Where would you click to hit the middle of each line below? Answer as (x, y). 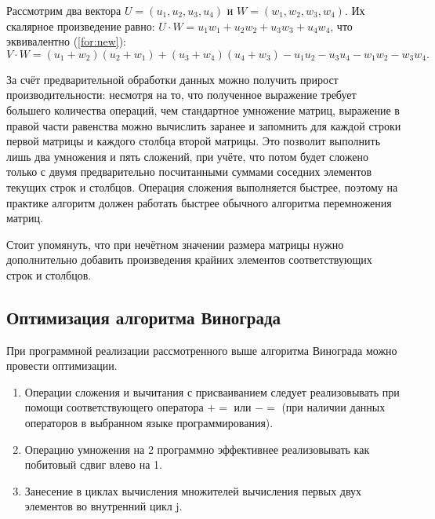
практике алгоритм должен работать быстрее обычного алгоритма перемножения (199, 202)
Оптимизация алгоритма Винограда (144, 317)
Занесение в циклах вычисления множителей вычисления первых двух (193, 490)
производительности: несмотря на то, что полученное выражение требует (181, 95)
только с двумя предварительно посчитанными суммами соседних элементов (189, 172)
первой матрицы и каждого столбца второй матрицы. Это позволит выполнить (194, 141)
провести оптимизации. (62, 365)
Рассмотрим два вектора (64, 10)
